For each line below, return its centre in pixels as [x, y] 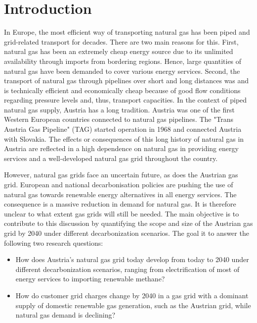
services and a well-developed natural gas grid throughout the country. [111, 158]
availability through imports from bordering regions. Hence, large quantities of [123, 61]
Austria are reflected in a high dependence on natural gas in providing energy [121, 148]
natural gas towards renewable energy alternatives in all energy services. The [120, 194]
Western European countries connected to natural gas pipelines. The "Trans [119, 119]
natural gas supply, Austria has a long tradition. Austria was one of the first [119, 109]
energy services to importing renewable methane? [90, 279]
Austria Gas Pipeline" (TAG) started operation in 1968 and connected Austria [123, 129]
